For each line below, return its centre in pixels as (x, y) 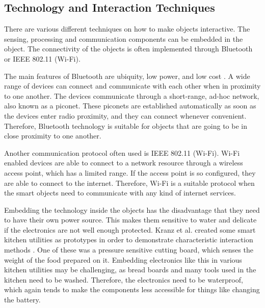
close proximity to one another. (53, 136)
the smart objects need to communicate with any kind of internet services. (120, 193)
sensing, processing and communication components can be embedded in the (124, 38)
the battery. (22, 300)
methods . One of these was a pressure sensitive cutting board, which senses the (129, 250)
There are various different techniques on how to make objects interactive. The (127, 29)
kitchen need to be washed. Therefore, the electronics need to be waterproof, (124, 279)
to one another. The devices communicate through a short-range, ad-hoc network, (132, 95)
